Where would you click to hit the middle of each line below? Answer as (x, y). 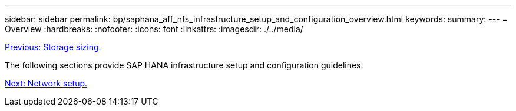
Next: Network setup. (46, 83)
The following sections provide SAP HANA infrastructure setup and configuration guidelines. (184, 65)
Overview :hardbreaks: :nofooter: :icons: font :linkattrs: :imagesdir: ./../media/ (154, 29)
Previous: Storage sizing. (53, 47)
